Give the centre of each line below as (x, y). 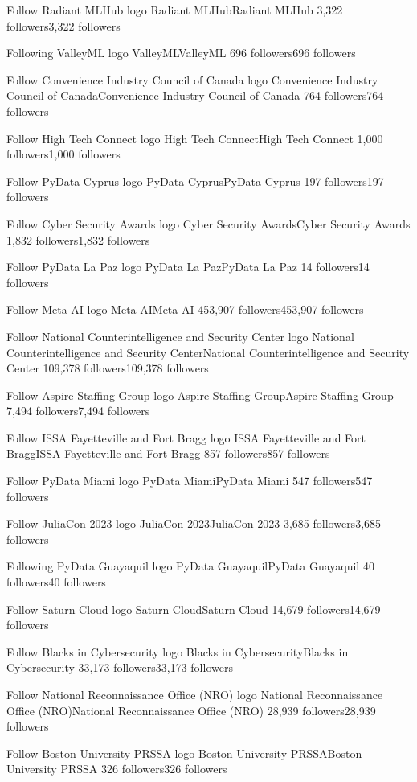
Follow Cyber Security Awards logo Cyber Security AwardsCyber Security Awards (208, 223)
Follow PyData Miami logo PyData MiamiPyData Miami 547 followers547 (190, 481)
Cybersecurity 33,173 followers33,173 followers (120, 667)
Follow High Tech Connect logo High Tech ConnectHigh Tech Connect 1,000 (195, 138)
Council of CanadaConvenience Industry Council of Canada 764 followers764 (195, 95)
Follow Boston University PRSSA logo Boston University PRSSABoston (184, 753)
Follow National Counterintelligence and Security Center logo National (180, 336)
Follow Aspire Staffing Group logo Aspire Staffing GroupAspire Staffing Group (200, 395)
